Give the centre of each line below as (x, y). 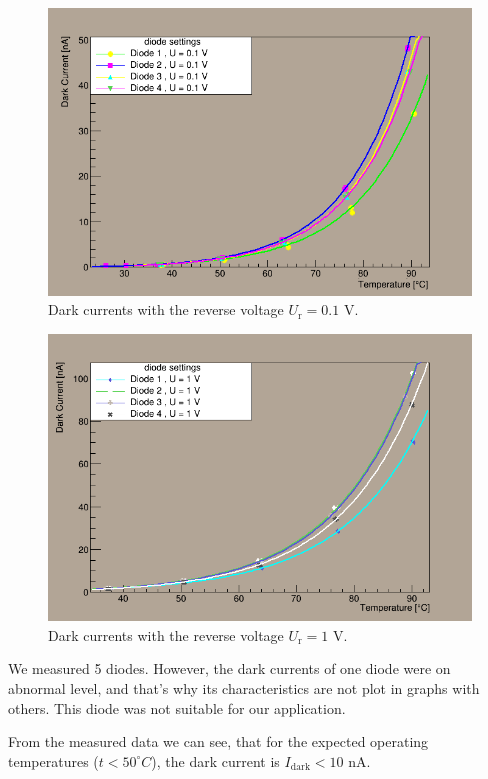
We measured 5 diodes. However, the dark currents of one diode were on (229, 668)
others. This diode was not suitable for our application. (177, 707)
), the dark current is (215, 760)
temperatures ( (53, 760)
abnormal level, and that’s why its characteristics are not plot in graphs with (244, 688)
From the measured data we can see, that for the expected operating (218, 741)
